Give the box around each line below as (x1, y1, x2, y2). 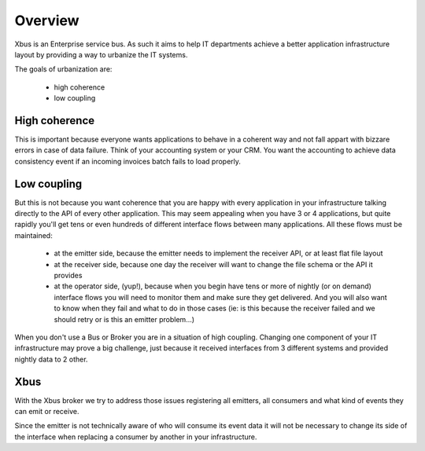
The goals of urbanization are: (14, 64, 113, 74)
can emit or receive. (14, 407, 79, 416)
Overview (14, 12, 79, 29)
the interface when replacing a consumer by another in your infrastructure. (14, 432, 257, 442)
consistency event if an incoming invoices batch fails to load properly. (14, 156, 242, 166)
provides (54, 271, 83, 280)
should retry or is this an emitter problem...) (54, 314, 195, 324)
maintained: (14, 230, 53, 240)
